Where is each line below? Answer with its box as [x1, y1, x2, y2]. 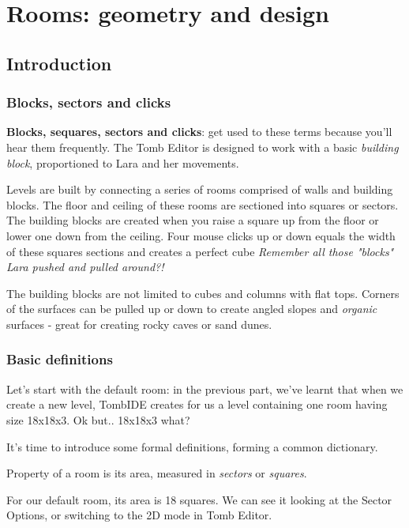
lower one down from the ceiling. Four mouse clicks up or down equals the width [6, 227, 396, 243]
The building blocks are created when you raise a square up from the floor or [6, 212, 379, 228]
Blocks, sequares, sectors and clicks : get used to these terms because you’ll [6, 123, 392, 140]
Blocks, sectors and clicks [6, 92, 171, 112]
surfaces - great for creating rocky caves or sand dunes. [6, 315, 272, 332]
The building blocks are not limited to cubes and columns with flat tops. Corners [6, 285, 400, 301]
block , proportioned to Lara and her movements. [6, 154, 239, 171]
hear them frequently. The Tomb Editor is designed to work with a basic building [6, 138, 399, 155]
